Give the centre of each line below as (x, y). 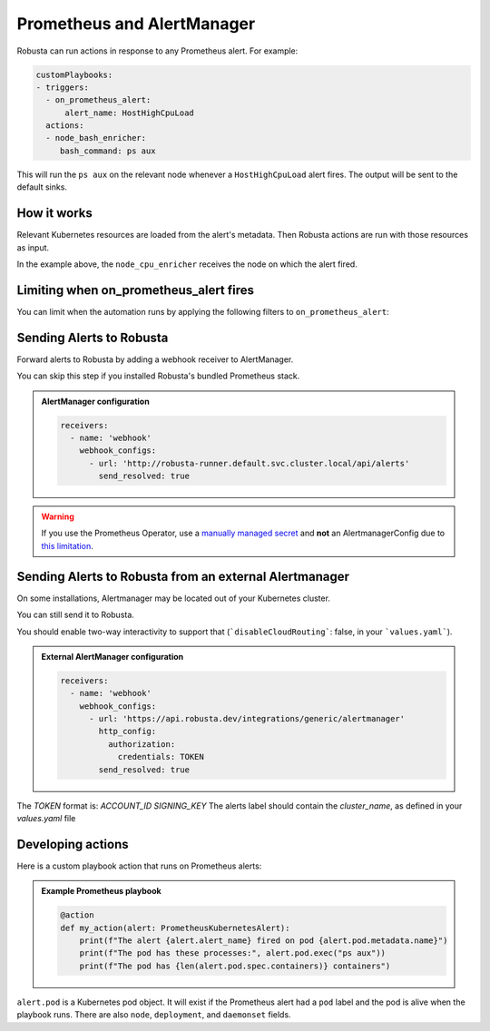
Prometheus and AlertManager (136, 24)
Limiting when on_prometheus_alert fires (135, 290)
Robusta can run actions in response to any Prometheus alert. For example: (157, 51)
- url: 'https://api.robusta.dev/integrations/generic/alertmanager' (247, 719)
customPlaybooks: (74, 74)
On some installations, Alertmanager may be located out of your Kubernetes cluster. (174, 598)
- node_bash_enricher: (96, 138)
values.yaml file (46, 819)
